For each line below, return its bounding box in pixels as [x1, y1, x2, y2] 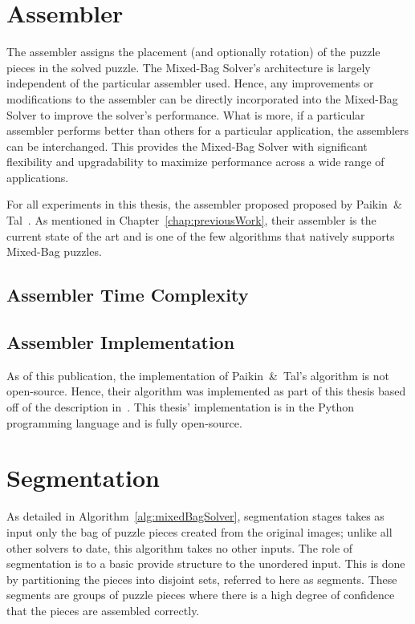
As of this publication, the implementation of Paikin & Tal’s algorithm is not [6, 367, 389, 383]
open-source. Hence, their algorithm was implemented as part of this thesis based [6, 383, 406, 399]
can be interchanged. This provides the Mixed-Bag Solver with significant [6, 137, 368, 154]
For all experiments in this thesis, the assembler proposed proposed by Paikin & [6, 196, 402, 213]
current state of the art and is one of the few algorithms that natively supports [6, 227, 395, 244]
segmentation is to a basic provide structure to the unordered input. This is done [6, 555, 405, 572]
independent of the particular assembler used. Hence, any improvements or [6, 75, 374, 91]
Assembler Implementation [6, 330, 235, 355]
